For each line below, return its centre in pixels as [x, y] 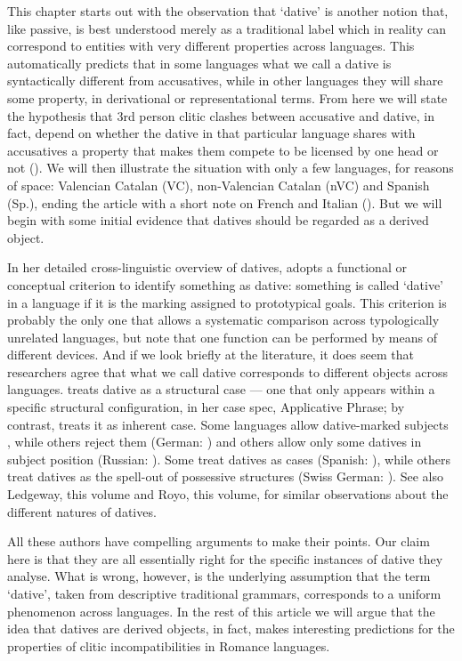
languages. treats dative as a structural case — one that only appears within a [221, 389]
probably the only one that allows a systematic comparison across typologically [223, 320]
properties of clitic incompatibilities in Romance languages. [169, 645]
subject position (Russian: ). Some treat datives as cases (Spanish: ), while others [229, 459]
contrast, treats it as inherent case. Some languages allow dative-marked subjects [228, 424]
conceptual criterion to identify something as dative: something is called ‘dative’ [225, 284]
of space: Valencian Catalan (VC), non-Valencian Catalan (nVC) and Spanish [219, 185]
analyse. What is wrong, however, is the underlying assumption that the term [219, 576]
